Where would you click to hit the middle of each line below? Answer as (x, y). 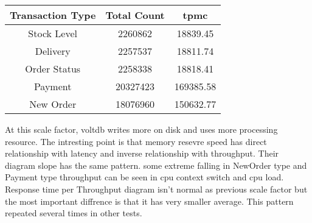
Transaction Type (53, 15)
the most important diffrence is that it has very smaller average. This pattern (149, 201)
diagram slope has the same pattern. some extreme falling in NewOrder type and (156, 165)
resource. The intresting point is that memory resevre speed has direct (136, 141)
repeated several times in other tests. (74, 213)
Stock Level (53, 33)
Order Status (53, 69)
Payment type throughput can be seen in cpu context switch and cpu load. (144, 177)
